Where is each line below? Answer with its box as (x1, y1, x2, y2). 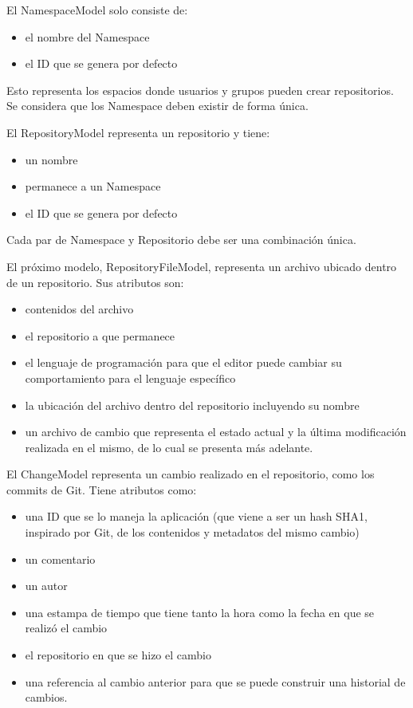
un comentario (25, 550, 96, 567)
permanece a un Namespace (25, 178, 161, 195)
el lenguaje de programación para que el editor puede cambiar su (25, 354, 342, 371)
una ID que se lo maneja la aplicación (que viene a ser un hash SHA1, (25, 508, 368, 525)
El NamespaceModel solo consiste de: (6, 2, 188, 18)
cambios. (25, 689, 68, 706)
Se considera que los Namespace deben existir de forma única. (6, 97, 309, 114)
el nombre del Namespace (25, 28, 150, 45)
